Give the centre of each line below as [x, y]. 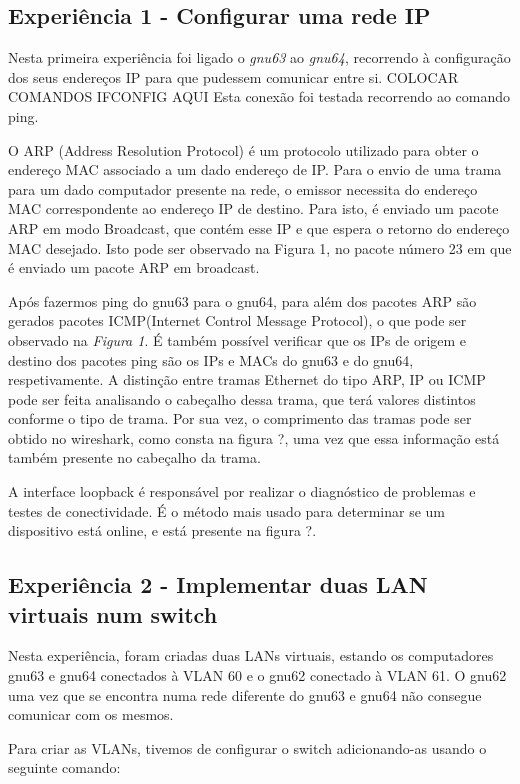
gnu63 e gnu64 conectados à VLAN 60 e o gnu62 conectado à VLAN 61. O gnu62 [257, 675]
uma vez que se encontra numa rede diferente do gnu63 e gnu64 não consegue [245, 694]
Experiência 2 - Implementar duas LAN [218, 584]
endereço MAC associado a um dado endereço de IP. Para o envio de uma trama [255, 169]
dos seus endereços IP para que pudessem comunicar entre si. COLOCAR [233, 76]
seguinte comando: [64, 767]
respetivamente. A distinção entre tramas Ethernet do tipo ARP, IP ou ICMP [247, 379]
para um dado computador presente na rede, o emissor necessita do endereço [243, 188]
